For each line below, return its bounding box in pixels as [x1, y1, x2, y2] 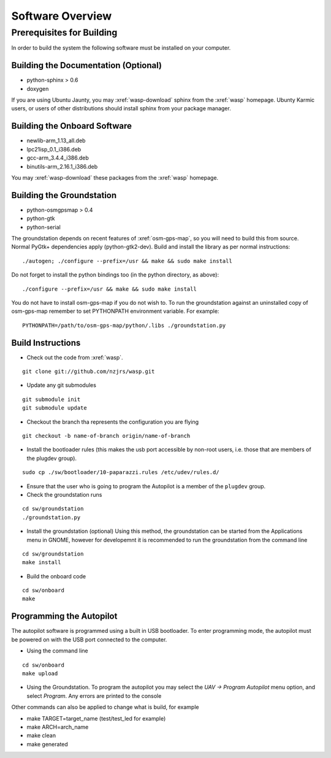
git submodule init [22, 396, 81, 403]
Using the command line [26, 647, 88, 654]
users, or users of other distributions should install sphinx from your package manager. [11, 105, 231, 112]
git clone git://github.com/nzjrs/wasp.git [22, 368, 155, 375]
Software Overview [11, 9, 112, 23]
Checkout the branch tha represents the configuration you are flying [26, 418, 199, 426]
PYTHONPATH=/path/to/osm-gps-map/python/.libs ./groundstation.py [22, 322, 226, 329]
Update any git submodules [26, 381, 96, 389]
